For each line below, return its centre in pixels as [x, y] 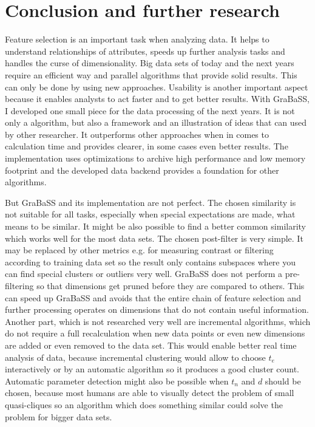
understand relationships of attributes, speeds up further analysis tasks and [145, 51]
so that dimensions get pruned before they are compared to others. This [171, 285]
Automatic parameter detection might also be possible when [117, 381]
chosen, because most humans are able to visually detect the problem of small [150, 393]
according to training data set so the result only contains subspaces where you [151, 261]
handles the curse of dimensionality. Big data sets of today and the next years [150, 63]
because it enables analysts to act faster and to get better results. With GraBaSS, [157, 99]
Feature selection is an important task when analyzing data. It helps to [137, 39]
